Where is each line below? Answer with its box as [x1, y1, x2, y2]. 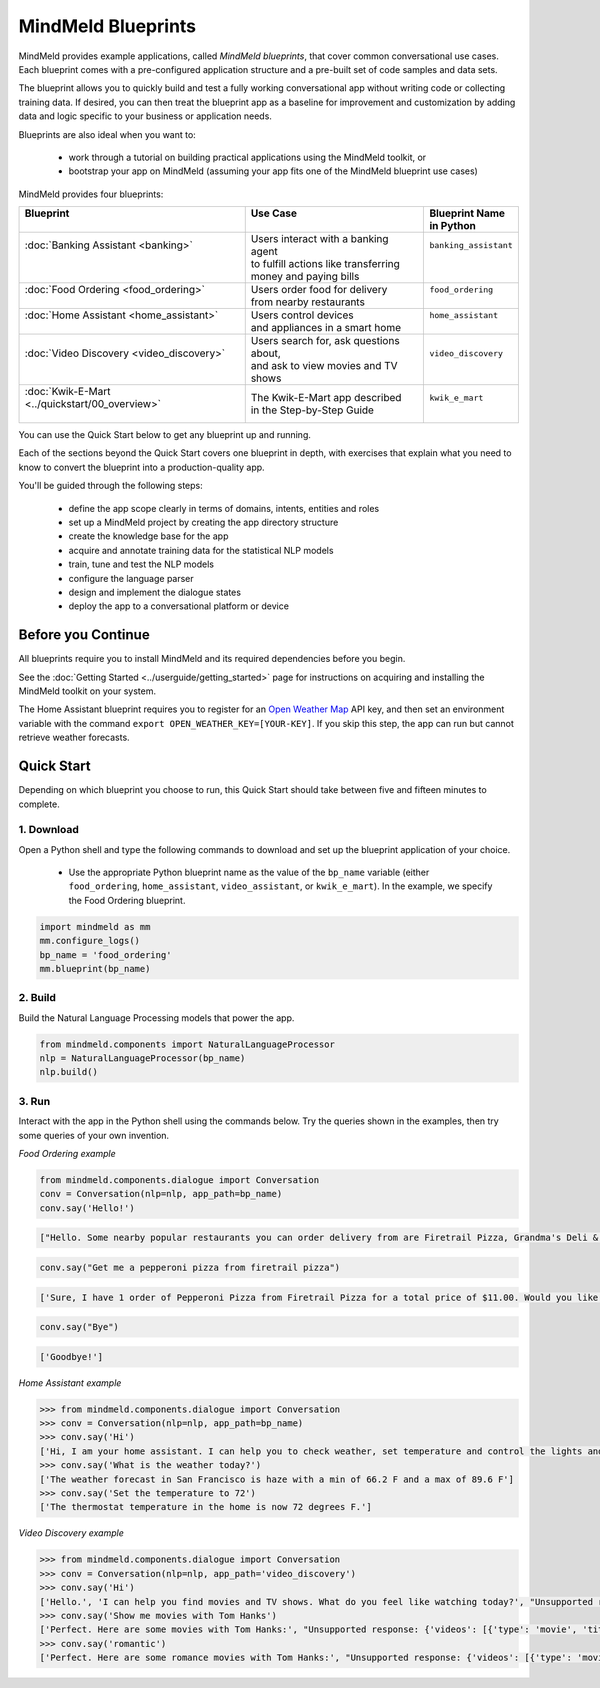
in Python [429, 219, 477, 233]
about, [250, 346, 282, 360]
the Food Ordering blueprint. [68, 894, 186, 906]
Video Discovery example [18, 1527, 124, 1539]
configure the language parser [68, 572, 194, 584]
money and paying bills [250, 270, 360, 284]
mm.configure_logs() [39, 935, 140, 947]
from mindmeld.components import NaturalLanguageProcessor [39, 1038, 335, 1050]
